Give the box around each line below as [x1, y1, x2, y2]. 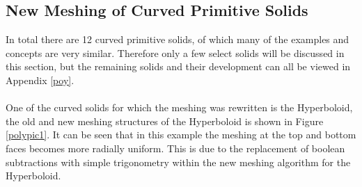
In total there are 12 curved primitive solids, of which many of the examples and [6, 32, 349, 47]
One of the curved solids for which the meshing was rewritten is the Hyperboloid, [6, 100, 353, 115]
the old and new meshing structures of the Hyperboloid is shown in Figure [6, 113, 324, 128]
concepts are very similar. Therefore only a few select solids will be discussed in [6, 45, 345, 60]
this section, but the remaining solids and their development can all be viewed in [6, 59, 351, 74]
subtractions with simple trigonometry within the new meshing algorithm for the [6, 154, 351, 169]
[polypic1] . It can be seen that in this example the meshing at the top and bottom [6, 127, 356, 142]
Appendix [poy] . [6, 72, 74, 87]
